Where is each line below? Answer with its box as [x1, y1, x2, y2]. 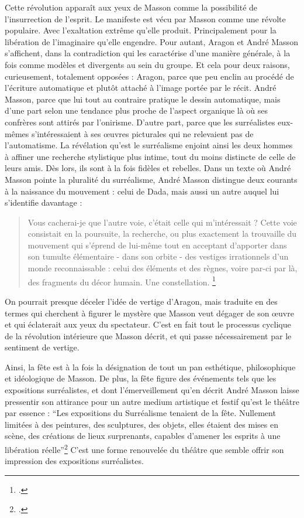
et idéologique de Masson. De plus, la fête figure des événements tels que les [5, 372, 277, 384]
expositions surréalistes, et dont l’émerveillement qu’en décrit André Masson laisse [5, 384, 299, 396]
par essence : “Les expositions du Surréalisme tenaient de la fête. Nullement [5, 407, 276, 419]
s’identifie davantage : [5, 196, 82, 209]
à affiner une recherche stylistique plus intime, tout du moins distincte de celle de [5, 150, 296, 162]
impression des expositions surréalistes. [5, 455, 144, 467]
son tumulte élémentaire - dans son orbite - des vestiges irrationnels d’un [27, 250, 289, 263]
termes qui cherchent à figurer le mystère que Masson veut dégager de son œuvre [5, 306, 294, 319]
